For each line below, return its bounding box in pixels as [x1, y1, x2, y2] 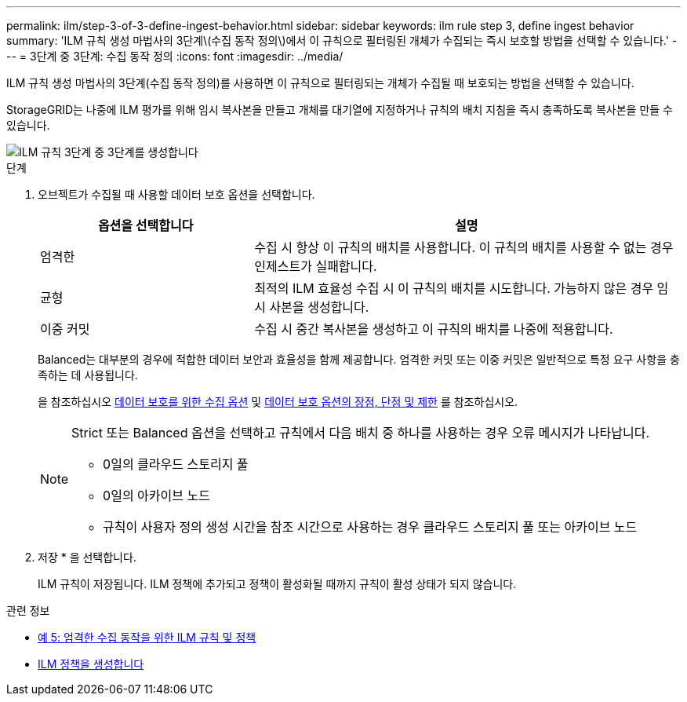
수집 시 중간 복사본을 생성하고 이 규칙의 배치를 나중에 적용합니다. [254, 321, 613, 337]
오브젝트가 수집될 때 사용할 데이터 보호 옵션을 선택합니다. [38, 188, 315, 201]
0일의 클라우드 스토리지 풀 [103, 456, 249, 472]
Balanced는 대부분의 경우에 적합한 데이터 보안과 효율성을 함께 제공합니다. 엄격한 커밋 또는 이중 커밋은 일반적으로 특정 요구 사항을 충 [38, 353, 680, 366]
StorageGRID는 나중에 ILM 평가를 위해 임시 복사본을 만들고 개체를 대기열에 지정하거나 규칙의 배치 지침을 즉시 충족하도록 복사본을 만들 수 [6, 103, 673, 116]
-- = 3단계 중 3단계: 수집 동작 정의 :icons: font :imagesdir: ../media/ [6, 49, 343, 63]
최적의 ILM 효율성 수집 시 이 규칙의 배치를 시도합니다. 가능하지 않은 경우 [254, 280, 654, 296]
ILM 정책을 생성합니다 [38, 657, 144, 671]
